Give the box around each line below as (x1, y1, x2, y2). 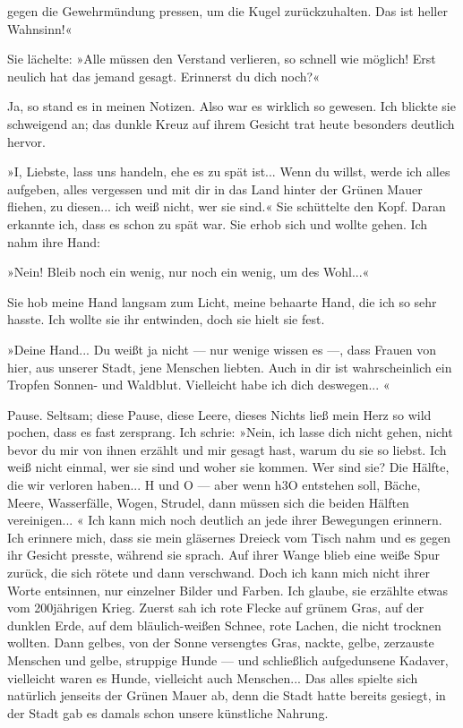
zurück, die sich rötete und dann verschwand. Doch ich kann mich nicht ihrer (7, 563, 430, 582)
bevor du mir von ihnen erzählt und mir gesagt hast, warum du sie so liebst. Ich (7, 440, 447, 458)
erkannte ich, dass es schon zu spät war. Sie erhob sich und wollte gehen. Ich (7, 214, 428, 233)
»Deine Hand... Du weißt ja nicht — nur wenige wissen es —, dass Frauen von (7, 339, 436, 358)
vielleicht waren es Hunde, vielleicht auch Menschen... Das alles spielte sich (7, 668, 418, 687)
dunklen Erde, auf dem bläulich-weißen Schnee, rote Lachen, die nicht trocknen (7, 615, 442, 634)
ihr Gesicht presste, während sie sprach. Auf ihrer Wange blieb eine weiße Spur (7, 545, 440, 564)
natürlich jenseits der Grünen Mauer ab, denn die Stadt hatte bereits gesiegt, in (7, 686, 446, 705)
